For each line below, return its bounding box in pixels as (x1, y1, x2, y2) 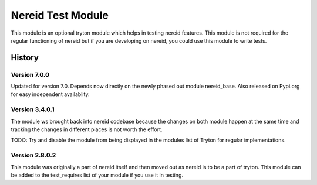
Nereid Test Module (11, 9, 109, 22)
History (11, 53, 39, 63)
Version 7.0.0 (11, 70, 50, 78)
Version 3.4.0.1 (11, 105, 55, 114)
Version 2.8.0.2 (11, 151, 56, 159)
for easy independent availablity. (11, 91, 90, 98)
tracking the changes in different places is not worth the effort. (11, 126, 163, 133)
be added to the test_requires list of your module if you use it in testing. (11, 172, 184, 179)
